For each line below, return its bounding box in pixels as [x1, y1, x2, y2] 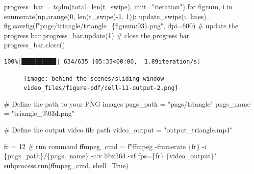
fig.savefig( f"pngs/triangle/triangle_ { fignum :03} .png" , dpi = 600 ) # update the [4, 21, 238, 31]
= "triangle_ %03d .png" [4, 108, 75, 118]
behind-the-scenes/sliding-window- [51, 75, 168, 82]
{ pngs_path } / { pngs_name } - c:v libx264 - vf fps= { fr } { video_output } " [4, 151, 217, 161]
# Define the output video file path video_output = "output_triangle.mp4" [4, 125, 232, 135]
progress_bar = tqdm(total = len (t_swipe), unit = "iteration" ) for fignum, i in [4, 1, 233, 11]
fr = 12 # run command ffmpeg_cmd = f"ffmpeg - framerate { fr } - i [4, 141, 206, 151]
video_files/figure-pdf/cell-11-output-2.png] [24, 85, 178, 92]
